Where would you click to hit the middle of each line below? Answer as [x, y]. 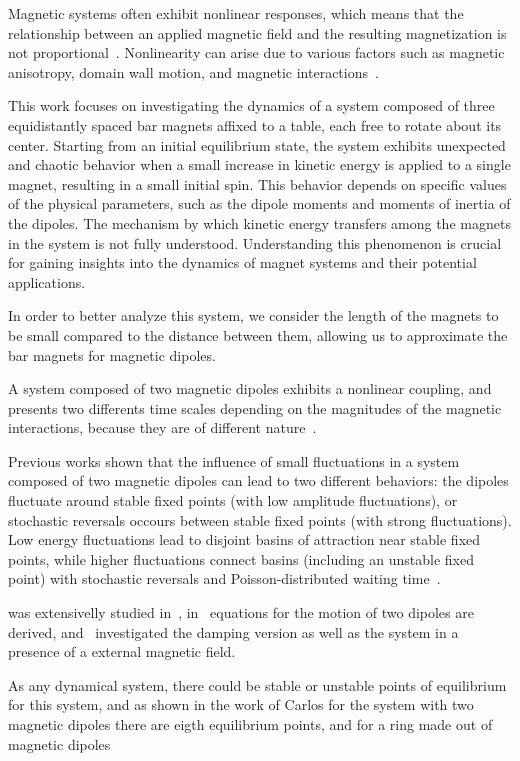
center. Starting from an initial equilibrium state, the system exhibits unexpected [257, 144]
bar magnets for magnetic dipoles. [112, 354]
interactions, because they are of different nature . [162, 427]
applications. [47, 281]
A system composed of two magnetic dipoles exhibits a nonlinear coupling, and [250, 388]
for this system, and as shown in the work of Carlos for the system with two [241, 704]
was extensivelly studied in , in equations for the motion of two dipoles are [241, 612]
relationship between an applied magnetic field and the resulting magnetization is [257, 32]
